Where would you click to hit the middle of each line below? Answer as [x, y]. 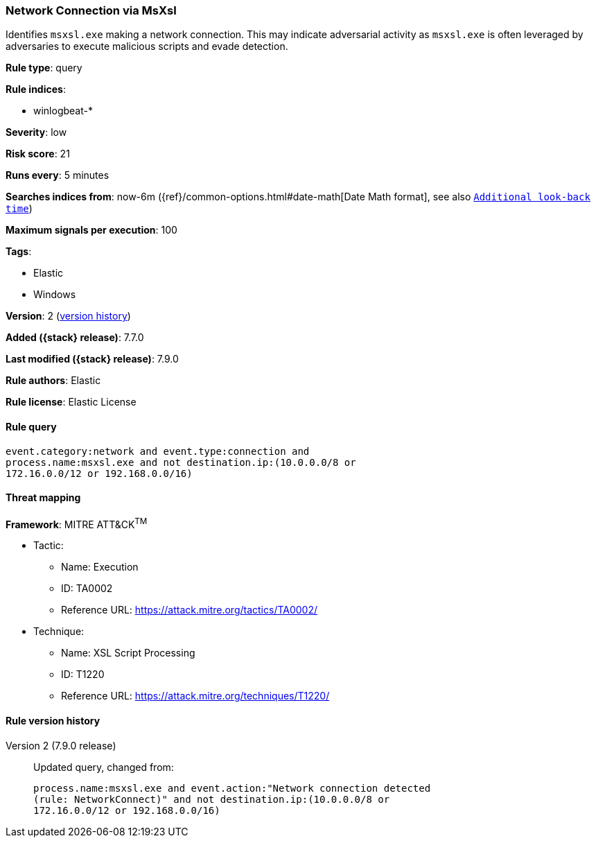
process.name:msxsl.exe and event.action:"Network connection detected [232, 788]
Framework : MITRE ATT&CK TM [77, 523]
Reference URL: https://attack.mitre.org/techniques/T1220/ [195, 696]
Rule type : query [44, 68]
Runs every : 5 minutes [58, 175]
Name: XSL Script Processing [128, 653]
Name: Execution [100, 567]
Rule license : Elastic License [71, 402]
